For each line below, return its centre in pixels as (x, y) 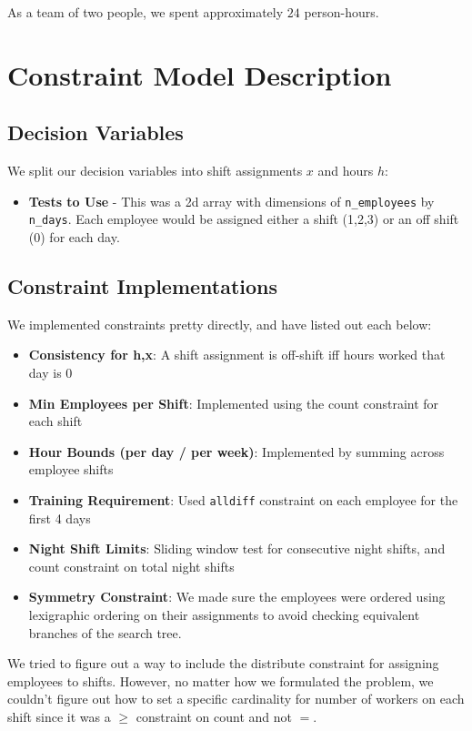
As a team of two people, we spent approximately (146, 12)
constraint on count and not (214, 717)
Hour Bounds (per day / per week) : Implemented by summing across (236, 451)
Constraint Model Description (200, 74)
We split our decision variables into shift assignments (155, 171)
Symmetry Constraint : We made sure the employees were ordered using (237, 597)
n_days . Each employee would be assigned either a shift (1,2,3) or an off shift (244, 219)
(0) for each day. (74, 237)
